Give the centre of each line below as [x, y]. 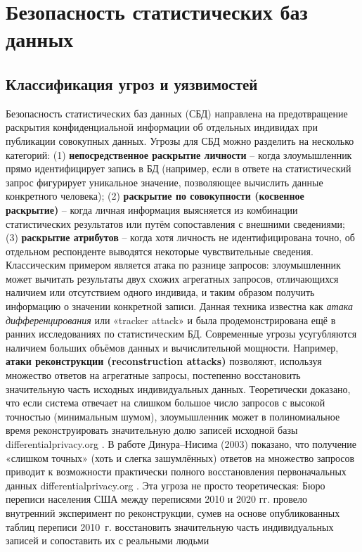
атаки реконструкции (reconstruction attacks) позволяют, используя [164, 361]
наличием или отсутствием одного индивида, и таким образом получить [160, 292]
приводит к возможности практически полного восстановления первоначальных [176, 471]
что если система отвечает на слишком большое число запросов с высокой [166, 403]
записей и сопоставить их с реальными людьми [108, 540]
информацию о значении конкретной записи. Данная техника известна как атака [180, 306]
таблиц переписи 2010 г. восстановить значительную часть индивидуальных [170, 526]
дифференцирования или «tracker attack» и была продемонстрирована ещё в [171, 320]
